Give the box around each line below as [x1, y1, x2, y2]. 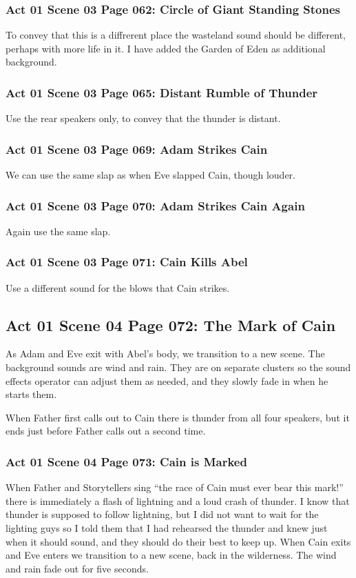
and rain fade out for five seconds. [6, 561, 149, 575]
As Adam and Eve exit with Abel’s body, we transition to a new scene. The [6, 346, 325, 361]
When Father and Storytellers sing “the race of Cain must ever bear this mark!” [6, 480, 344, 495]
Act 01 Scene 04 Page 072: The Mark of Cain [6, 314, 336, 335]
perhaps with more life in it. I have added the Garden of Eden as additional [6, 41, 326, 55]
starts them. [6, 387, 57, 401]
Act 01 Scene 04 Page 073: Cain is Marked [6, 452, 247, 470]
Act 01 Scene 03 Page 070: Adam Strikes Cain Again [6, 197, 305, 214]
